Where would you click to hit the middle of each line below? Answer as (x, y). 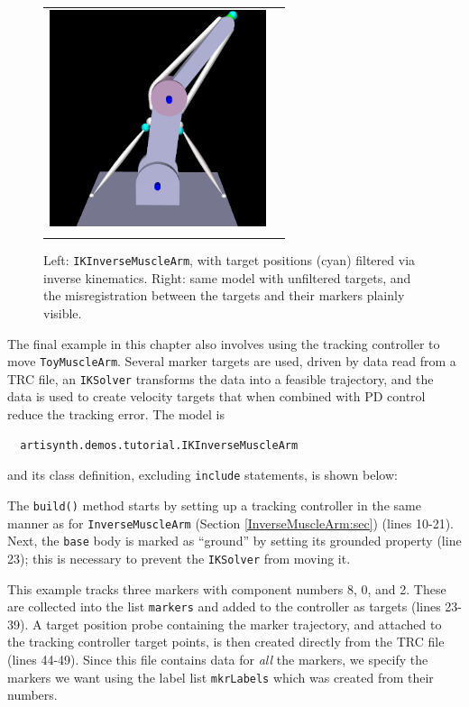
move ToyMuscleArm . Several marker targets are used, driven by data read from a (232, 361)
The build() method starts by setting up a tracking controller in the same (214, 505)
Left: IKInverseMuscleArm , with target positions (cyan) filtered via (230, 260)
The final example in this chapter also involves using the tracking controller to (224, 343)
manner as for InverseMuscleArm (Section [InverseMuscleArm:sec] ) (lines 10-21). (231, 523)
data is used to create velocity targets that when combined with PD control (216, 396)
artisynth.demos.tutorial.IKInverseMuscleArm (159, 445)
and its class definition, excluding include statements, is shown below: (202, 475)
